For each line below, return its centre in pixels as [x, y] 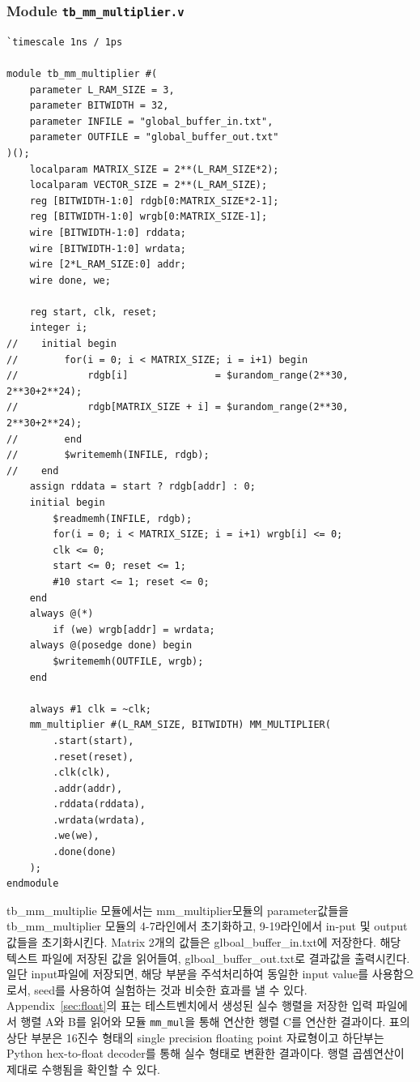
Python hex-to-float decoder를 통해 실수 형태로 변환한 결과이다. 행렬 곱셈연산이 [206, 1053]
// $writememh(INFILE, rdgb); [108, 455]
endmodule [33, 884]
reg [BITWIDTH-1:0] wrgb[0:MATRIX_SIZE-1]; [148, 217]
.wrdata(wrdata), [99, 820]
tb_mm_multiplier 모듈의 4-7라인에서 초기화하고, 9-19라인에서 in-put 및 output [207, 926]
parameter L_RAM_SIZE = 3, [102, 90]
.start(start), [93, 740]
